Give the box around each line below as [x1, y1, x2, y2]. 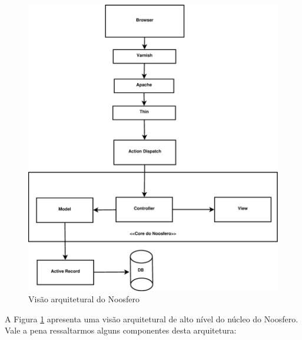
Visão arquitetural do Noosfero [28, 293, 140, 305]
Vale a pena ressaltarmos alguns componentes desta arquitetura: [5, 324, 237, 336]
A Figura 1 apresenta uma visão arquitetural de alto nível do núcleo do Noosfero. [5, 312, 298, 325]
